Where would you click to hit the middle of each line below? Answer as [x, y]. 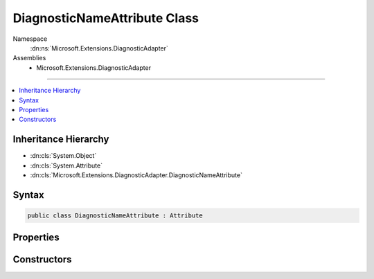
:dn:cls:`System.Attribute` [66, 165]
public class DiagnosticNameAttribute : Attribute [115, 215]
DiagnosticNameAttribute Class [106, 18]
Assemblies [29, 58]
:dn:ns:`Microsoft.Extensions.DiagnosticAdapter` [99, 48]
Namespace [30, 39]
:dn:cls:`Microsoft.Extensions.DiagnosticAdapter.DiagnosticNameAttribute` [136, 175]
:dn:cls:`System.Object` [63, 156]
